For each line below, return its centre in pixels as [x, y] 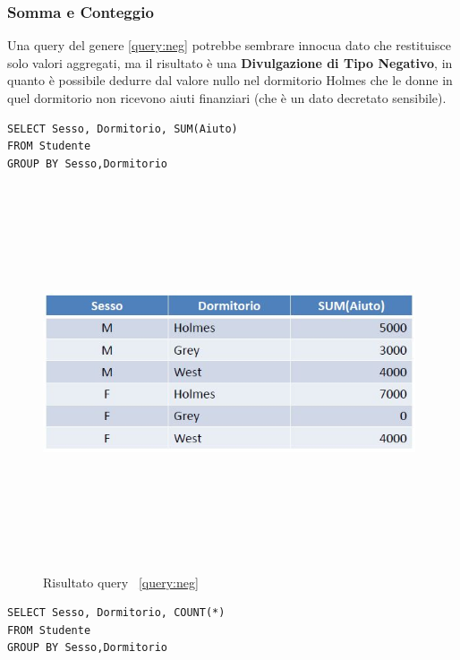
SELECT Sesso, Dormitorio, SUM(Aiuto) [123, 129]
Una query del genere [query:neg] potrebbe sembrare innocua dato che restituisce [229, 45]
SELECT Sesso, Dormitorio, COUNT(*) [116, 613]
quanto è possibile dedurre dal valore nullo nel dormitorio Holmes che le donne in [230, 80]
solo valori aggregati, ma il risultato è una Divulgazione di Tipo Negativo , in [230, 62]
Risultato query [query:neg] [121, 582]
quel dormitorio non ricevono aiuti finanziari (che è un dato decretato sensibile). [227, 98]
